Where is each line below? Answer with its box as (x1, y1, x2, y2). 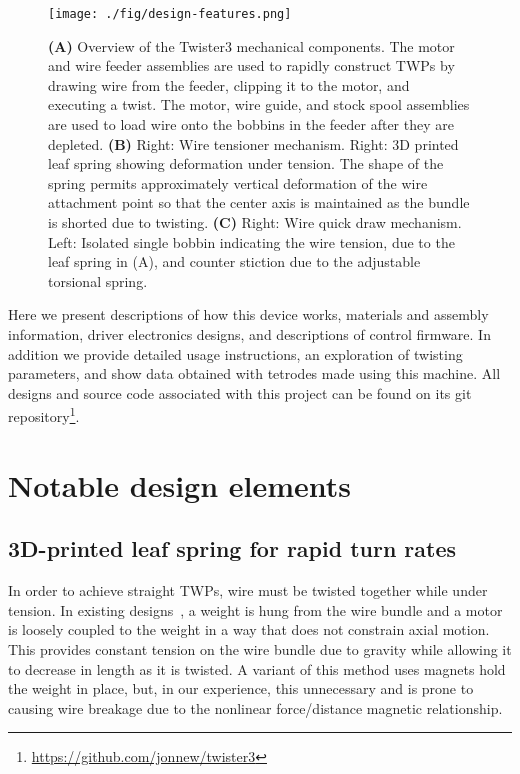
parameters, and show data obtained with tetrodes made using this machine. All (8, 363, 501, 384)
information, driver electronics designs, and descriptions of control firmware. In (8, 323, 491, 344)
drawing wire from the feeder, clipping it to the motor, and (48, 74, 410, 95)
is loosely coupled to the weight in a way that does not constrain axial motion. (8, 619, 490, 640)
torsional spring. (48, 270, 148, 291)
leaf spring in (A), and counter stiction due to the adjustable (48, 251, 421, 272)
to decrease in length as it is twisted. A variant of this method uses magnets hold (8, 658, 506, 679)
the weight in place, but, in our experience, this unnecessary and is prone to (8, 678, 474, 699)
